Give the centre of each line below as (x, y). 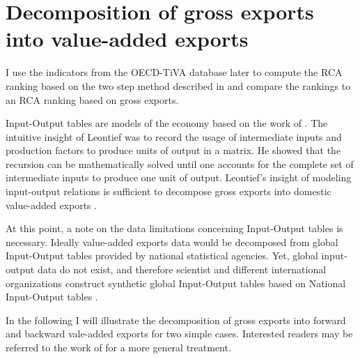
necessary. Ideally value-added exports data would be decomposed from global (172, 242)
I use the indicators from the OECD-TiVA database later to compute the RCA (174, 72)
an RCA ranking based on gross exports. (92, 99)
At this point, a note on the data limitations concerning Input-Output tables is (174, 228)
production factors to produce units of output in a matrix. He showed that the (173, 150)
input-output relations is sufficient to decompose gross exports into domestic (169, 191)
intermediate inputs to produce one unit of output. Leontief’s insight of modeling (179, 177)
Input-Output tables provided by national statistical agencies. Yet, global (162, 255)
